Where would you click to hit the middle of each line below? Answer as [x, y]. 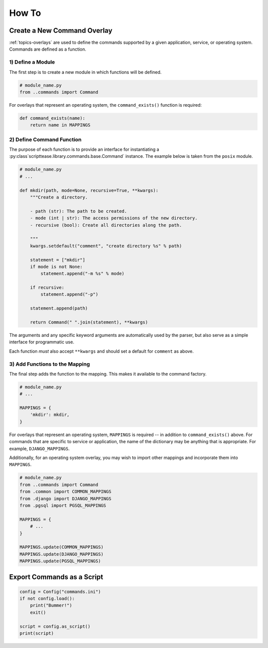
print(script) [37, 633]
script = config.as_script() [55, 626]
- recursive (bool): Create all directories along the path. [106, 225]
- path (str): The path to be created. [79, 211]
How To [25, 13]
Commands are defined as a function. [48, 49]
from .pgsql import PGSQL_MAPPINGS [63, 505]
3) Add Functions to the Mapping [50, 364]
